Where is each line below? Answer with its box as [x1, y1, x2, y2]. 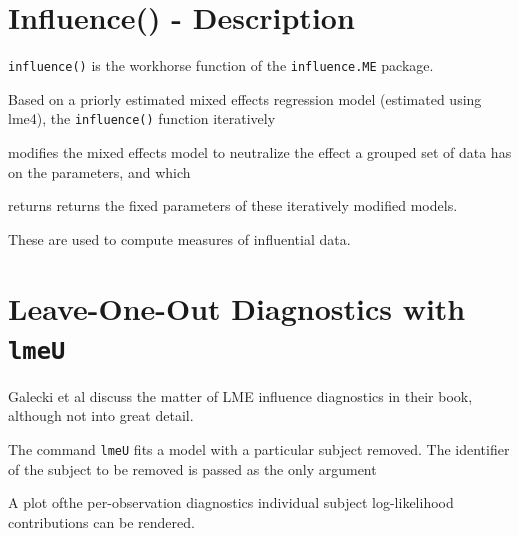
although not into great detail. [8, 405, 194, 426]
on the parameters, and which [8, 161, 191, 182]
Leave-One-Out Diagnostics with [8, 287, 466, 328]
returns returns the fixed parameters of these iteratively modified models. [8, 195, 458, 216]
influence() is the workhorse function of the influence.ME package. [8, 55, 434, 76]
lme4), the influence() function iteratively [8, 108, 276, 129]
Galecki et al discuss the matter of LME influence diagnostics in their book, [8, 385, 473, 406]
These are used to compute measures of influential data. [8, 228, 351, 249]
